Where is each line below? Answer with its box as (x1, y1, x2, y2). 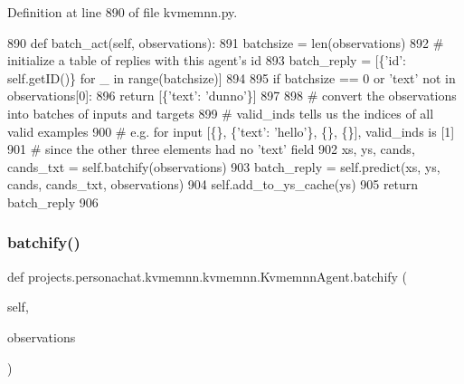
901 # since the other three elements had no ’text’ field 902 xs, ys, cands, (7, 139, 415, 158)
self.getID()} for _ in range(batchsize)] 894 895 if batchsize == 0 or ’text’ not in (7, 68, 456, 87)
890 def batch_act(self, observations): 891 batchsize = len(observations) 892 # (7, 33, 444, 52)
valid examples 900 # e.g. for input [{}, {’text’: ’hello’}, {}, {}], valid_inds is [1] (7, 121, 455, 140)
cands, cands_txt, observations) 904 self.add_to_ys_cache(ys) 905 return (7, 175, 419, 194)
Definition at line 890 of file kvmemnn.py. (7, 3, 238, 21)
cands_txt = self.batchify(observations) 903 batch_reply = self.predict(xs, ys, (7, 157, 440, 176)
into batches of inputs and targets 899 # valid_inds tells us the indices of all (7, 103, 434, 122)
